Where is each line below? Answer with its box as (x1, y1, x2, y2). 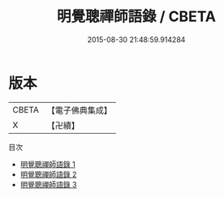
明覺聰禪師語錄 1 (19, 159, 75, 169)
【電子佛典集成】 (46, 105, 112, 116)
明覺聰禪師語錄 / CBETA (56, 7, 217, 26)
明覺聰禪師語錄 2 (19, 169, 77, 179)
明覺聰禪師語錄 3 (19, 179, 77, 189)
